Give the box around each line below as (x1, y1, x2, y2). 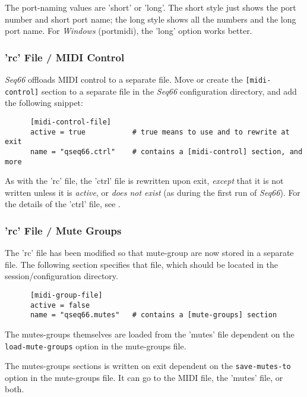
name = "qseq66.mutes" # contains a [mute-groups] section (30, 311, 277, 320)
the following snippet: (5, 96, 83, 109)
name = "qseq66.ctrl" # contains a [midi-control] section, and (30, 147, 303, 156)
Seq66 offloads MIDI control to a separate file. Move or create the (5, 73, 243, 85)
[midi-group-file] (30, 290, 103, 299)
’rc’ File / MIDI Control (5, 49, 125, 64)
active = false (30, 301, 90, 310)
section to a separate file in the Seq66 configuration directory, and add (41, 85, 297, 97)
